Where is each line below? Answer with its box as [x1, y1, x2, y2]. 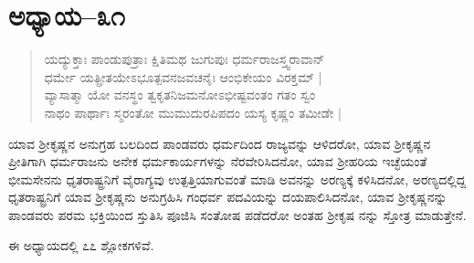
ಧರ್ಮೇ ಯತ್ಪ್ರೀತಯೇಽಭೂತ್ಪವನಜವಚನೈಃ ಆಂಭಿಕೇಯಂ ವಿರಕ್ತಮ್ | [44, 67, 322, 86]
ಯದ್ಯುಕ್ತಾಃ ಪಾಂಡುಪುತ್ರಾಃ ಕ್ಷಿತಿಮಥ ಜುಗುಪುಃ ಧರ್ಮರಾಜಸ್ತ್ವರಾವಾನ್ [44, 49, 325, 68]
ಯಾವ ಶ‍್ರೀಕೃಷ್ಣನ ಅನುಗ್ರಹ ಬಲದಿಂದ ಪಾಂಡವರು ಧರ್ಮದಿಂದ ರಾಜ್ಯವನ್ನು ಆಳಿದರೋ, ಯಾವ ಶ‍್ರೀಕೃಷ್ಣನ [8, 133, 431, 153]
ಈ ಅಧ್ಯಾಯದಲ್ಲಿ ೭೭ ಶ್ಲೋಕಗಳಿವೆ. [8, 236, 154, 255]
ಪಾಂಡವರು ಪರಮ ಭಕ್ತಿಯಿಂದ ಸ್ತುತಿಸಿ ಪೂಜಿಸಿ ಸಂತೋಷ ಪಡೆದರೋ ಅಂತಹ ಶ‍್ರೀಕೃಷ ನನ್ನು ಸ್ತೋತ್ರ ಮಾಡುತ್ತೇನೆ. [8, 205, 467, 224]
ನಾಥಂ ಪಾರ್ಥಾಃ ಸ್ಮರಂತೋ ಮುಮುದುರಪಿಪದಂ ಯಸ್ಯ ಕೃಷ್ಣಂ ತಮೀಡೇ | [44, 102, 342, 121]
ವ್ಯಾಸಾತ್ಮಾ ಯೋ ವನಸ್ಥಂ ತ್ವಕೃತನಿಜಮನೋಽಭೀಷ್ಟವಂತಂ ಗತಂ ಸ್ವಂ [44, 85, 316, 104]
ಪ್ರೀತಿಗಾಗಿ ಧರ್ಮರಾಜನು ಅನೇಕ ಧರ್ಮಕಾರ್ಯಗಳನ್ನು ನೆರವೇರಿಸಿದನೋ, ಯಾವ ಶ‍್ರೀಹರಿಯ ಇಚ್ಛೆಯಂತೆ [8, 152, 427, 171]
